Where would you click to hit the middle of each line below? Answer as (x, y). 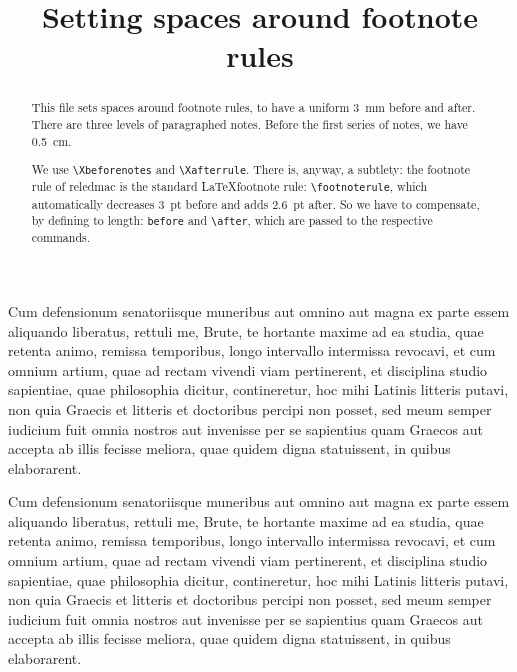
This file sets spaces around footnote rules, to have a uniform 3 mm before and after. (253, 107)
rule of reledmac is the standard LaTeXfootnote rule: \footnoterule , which (229, 186)
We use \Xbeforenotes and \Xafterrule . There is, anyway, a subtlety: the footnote (251, 169)
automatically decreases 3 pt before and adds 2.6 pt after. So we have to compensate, (255, 203)
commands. (60, 237)
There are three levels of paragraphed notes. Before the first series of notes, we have (249, 124)
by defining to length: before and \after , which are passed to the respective (232, 220)
